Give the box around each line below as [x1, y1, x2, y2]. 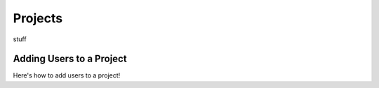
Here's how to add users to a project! [13, 71, 121, 80]
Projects [13, 10, 63, 26]
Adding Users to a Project [13, 53, 127, 65]
